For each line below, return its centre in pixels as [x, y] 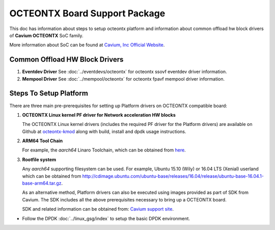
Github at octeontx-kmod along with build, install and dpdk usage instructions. [104, 131]
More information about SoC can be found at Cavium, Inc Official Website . [87, 45]
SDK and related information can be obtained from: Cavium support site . [98, 209]
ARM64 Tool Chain [43, 141]
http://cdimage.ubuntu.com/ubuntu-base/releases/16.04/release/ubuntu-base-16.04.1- [173, 176]
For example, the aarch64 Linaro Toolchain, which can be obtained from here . [104, 150]
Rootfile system [39, 159]
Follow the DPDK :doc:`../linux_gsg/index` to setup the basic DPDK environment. [106, 218]
